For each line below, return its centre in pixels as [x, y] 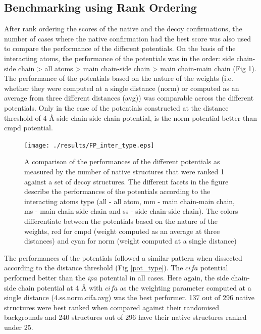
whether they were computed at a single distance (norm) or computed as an [122, 88]
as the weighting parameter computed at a [186, 287]
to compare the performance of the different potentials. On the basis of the [120, 48]
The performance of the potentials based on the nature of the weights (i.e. [119, 78]
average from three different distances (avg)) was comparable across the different [129, 98]
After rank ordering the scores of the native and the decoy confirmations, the [123, 29]
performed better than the [45, 277]
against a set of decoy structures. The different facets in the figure [126, 181]
